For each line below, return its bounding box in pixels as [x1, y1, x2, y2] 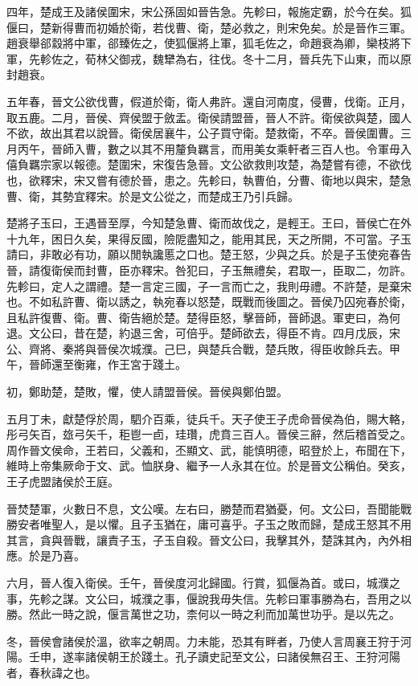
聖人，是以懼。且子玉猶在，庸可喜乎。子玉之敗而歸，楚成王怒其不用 [51, 516, 412, 533]
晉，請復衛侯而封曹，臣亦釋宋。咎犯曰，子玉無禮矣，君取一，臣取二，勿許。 [6, 261, 412, 278]
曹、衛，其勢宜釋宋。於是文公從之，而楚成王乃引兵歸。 [6, 187, 299, 204]
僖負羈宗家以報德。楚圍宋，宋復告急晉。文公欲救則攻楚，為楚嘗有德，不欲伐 [6, 156, 412, 173]
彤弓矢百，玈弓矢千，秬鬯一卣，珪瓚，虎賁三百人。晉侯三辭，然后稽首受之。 [6, 426, 412, 443]
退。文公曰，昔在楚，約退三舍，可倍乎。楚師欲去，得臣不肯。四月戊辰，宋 [6, 325, 400, 341]
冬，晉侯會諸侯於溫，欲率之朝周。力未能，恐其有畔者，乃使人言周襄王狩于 [6, 632, 400, 649]
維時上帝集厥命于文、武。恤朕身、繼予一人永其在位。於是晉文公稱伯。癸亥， [6, 457, 412, 474]
